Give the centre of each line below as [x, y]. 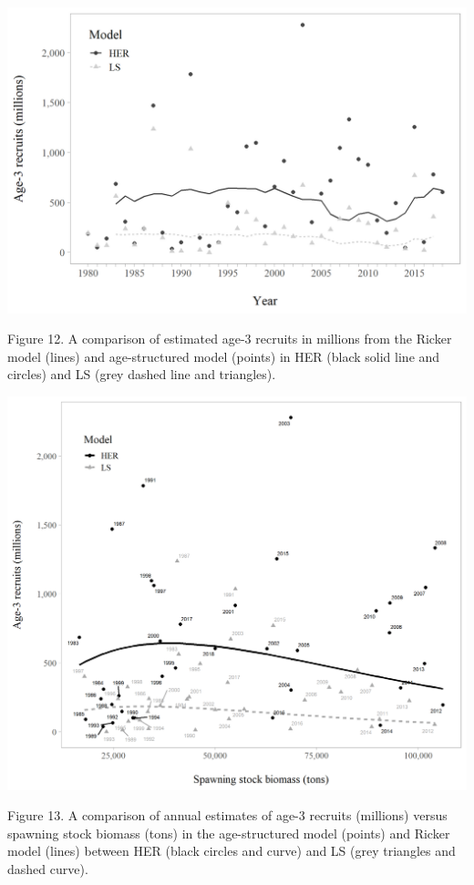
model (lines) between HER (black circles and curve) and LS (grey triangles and [232, 851]
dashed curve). [48, 869]
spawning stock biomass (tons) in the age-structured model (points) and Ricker [229, 833]
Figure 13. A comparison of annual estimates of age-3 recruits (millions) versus [227, 815]
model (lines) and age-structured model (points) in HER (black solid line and [224, 356]
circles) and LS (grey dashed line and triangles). [142, 374]
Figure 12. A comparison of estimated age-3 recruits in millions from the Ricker [230, 339]
